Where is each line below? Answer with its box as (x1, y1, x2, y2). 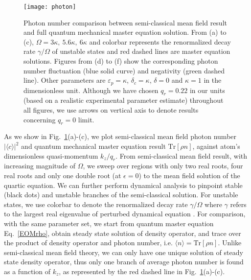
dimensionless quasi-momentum (4, 150, 98, 161)
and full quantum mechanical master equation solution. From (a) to (23, 27, 227, 37)
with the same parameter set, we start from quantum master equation (4, 218, 214, 228)
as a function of (4, 266, 50, 276)
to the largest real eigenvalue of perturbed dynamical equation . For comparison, (4, 209, 246, 219)
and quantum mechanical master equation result (21, 141, 166, 151)
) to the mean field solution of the (138, 170, 240, 181)
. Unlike (218, 237, 242, 248)
